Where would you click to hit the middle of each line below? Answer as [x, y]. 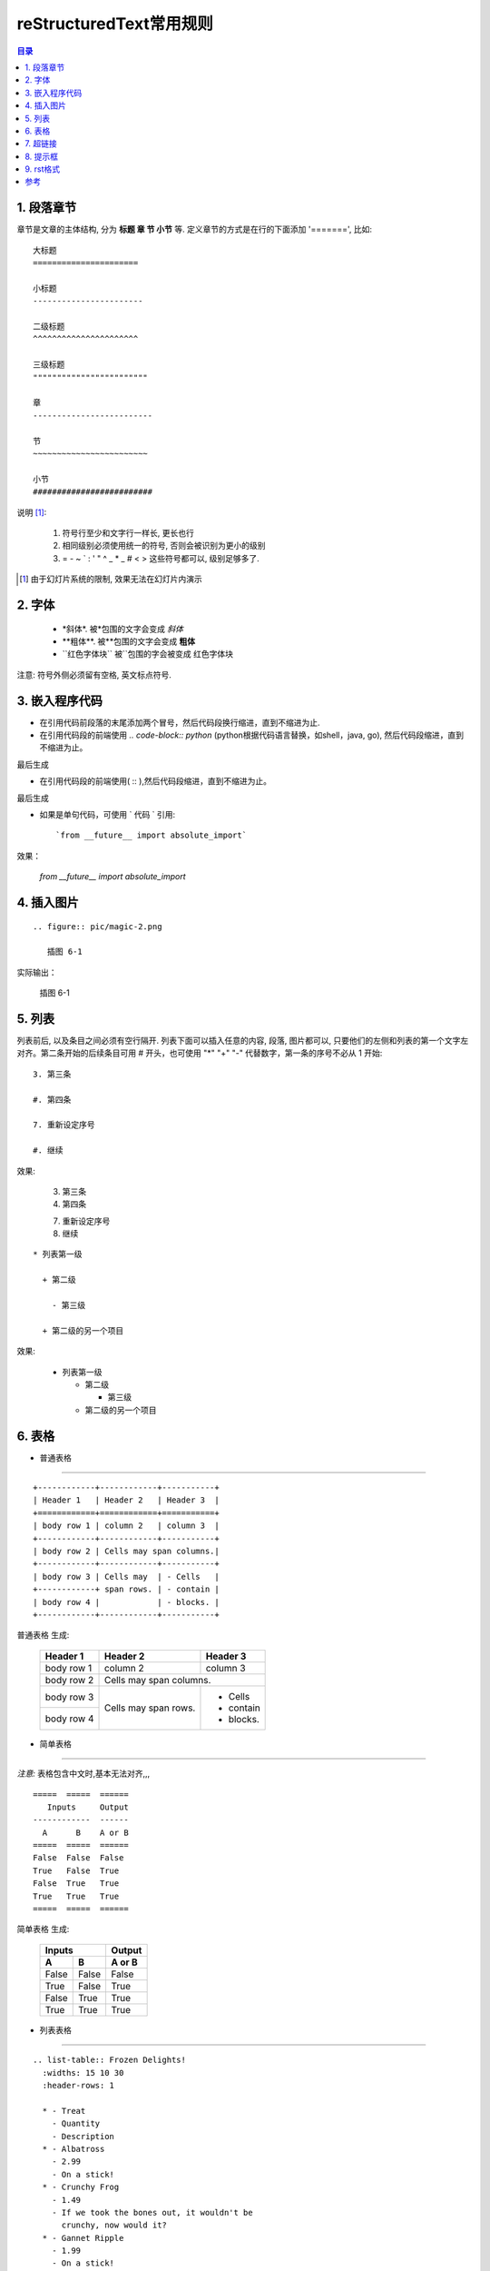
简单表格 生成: [43, 1929]
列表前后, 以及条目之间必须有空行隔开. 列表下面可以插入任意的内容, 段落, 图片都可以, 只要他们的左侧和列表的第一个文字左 [243, 1041]
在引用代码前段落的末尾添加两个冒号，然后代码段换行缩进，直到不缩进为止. [180, 722]
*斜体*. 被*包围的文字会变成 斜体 [123, 629]
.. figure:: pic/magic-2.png [98, 926]
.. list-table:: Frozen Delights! [109, 2060]
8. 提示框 [42, 156]
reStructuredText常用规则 [115, 24]
